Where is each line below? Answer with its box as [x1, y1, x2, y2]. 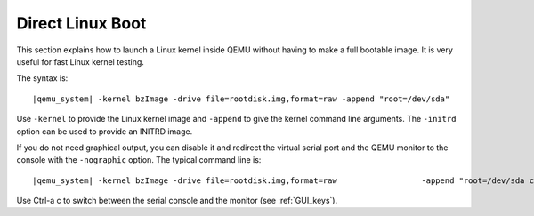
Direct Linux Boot [16, 13, 147, 33]
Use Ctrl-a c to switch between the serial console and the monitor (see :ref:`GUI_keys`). [16, 196, 338, 206]
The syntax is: [16, 73, 69, 84]
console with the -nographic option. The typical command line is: [16, 155, 262, 165]
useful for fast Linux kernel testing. [16, 56, 144, 67]
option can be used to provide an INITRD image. [16, 125, 193, 137]
